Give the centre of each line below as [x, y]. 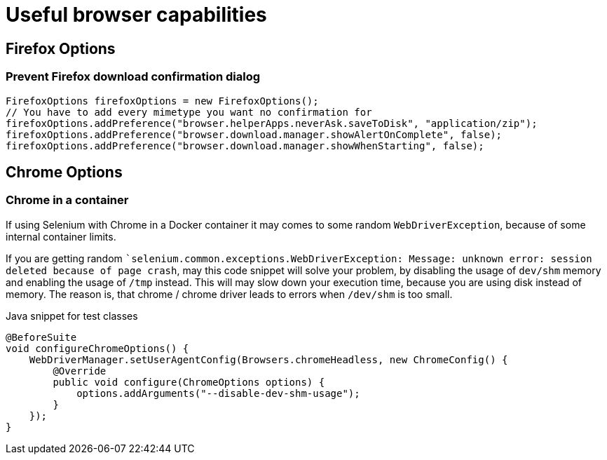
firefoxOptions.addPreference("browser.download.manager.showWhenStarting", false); [245, 146]
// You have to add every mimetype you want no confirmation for [189, 112]
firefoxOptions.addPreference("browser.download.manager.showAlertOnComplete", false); [254, 134]
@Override [80, 371]
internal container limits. [61, 236]
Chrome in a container [67, 200]
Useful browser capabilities [136, 15]
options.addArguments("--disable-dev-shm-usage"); [218, 393]
